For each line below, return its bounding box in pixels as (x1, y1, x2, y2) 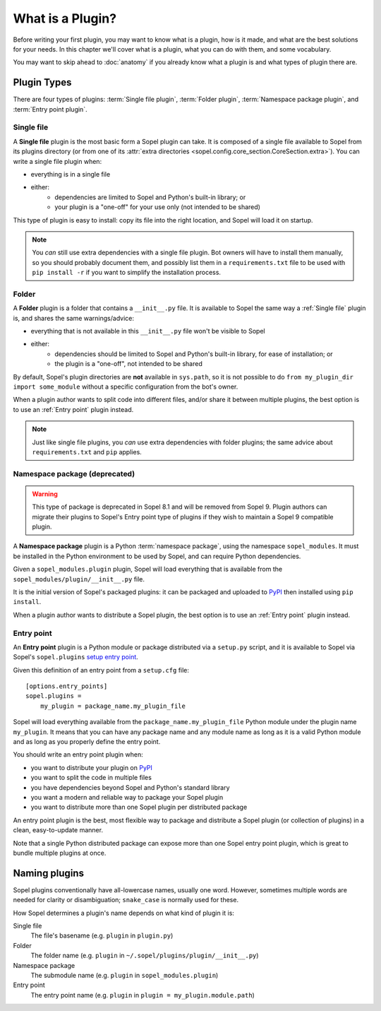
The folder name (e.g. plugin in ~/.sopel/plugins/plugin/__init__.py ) (30, 951, 259, 960)
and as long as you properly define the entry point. (13, 738, 161, 746)
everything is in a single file (30, 170, 111, 178)
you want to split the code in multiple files (30, 774, 152, 782)
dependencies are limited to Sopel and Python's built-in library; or (54, 193, 246, 201)
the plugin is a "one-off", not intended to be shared (54, 360, 202, 368)
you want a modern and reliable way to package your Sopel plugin (30, 793, 224, 801)
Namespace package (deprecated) (13, 468, 135, 478)
